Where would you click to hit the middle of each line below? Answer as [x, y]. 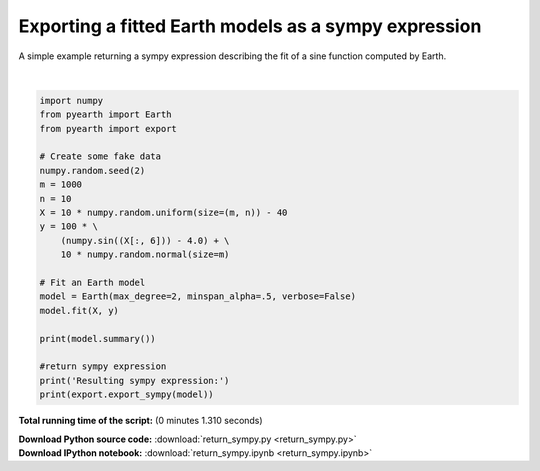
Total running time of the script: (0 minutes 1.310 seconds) [141, 421]
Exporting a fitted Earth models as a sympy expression [250, 26]
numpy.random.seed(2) [92, 170]
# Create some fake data [100, 156]
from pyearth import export [108, 128]
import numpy [71, 100]
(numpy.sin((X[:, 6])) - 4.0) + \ [145, 240]
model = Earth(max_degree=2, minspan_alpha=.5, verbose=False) [198, 296]
